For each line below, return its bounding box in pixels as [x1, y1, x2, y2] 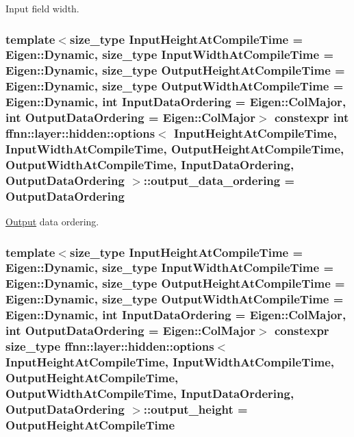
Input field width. [5, 1, 79, 15]
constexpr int [274, 109, 349, 126]
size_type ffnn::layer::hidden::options [5, 338, 214, 355]
